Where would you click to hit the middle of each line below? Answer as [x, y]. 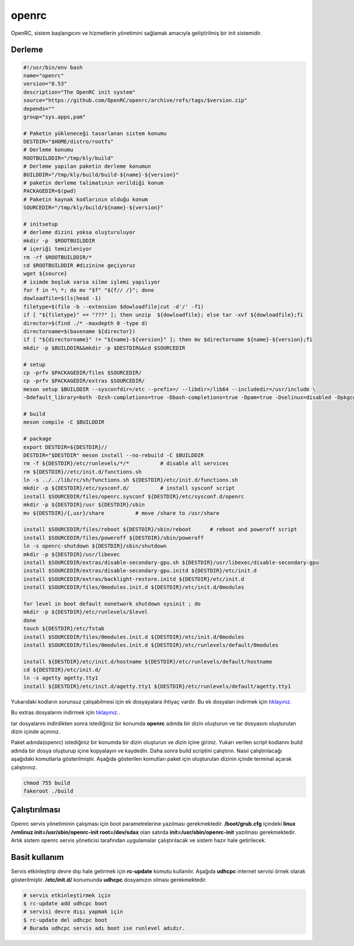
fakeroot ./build [48, 791]
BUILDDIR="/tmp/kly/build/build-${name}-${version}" [101, 175]
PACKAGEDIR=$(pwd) [50, 191]
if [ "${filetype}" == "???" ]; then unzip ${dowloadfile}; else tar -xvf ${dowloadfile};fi [163, 315]
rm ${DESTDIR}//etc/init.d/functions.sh [82, 472]
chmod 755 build [47, 783]
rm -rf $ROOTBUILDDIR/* [58, 257]
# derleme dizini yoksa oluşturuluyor [79, 232]
